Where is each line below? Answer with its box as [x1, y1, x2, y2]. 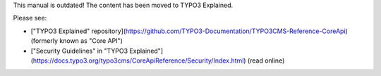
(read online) [247, 56, 285, 65]
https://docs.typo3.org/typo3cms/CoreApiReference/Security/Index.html [32, 56, 244, 65]
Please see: [13, 14, 47, 23]
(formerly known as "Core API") [30, 37, 123, 45]
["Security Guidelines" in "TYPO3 [30, 46, 128, 55]
